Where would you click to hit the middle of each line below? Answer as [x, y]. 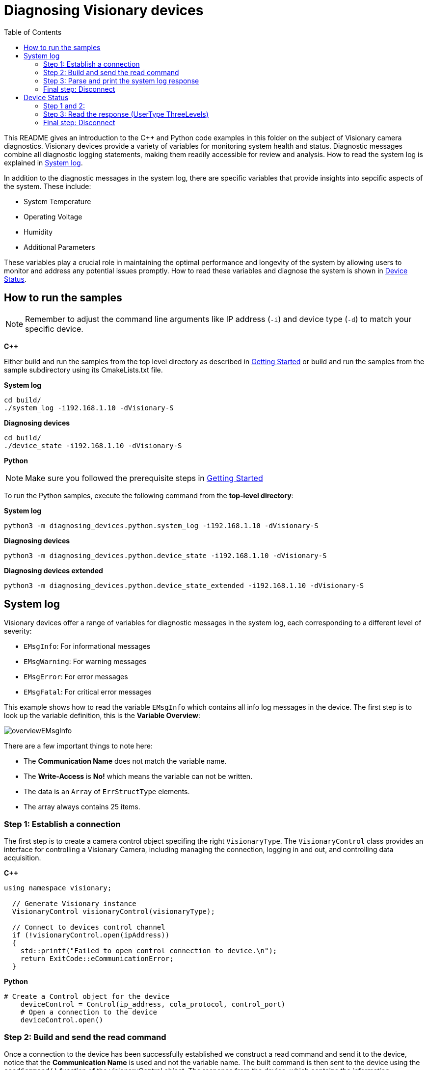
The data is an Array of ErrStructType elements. [107, 792]
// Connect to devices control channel [89, 927]
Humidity [38, 232]
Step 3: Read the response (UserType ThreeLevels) [126, 114]
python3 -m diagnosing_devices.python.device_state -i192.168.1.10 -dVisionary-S [165, 555]
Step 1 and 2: [64, 106]
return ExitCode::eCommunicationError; [97, 959]
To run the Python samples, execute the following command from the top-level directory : [149, 495]
